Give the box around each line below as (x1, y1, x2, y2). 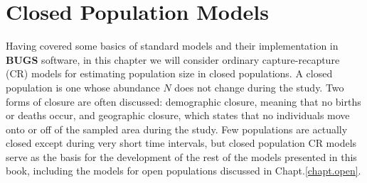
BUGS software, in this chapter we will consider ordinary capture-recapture (6, 52, 340, 67)
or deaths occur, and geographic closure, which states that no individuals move (6, 108, 350, 123)
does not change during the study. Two (174, 79, 344, 94)
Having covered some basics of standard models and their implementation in (6, 38, 339, 53)
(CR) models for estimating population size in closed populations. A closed (6, 66, 333, 81)
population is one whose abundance (6, 79, 160, 94)
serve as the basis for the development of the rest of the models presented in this (6, 149, 357, 164)
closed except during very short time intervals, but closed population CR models (6, 135, 357, 150)
